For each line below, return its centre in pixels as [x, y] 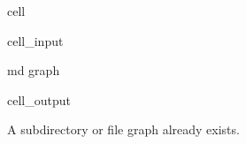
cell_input [35, 40]
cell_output [39, 99]
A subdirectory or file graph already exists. [123, 129]
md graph [34, 70]
